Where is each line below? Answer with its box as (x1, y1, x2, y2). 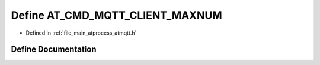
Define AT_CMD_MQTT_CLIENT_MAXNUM (11, 9, 222, 22)
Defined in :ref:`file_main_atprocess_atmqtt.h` (25, 29, 137, 36)
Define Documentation (11, 45, 97, 54)
